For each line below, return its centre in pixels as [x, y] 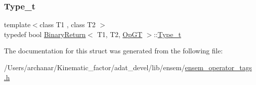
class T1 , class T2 [68, 24]
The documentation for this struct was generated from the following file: [113, 51]
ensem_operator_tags [218, 67]
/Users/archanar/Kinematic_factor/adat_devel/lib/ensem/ [95, 67]
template [17, 24]
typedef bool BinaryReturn [45, 34]
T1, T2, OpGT [120, 34]
